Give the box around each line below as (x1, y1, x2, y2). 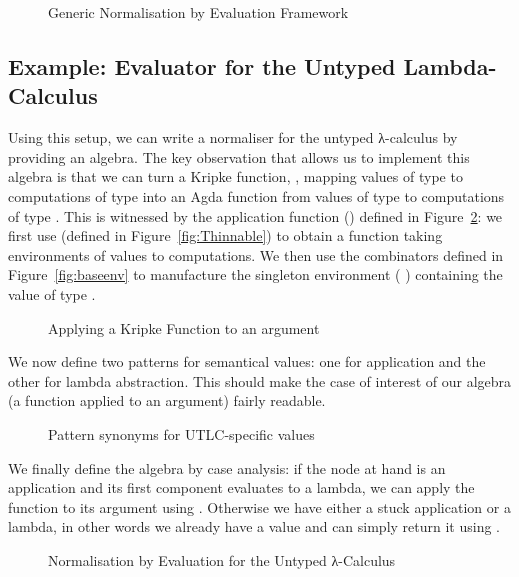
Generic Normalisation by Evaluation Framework (48, 2, 349, 22)
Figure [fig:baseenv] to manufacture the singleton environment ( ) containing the (8, 264, 503, 285)
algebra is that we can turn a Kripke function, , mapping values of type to (8, 166, 463, 187)
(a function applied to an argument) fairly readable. (8, 390, 326, 411)
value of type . (8, 283, 96, 304)
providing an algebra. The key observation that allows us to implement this (8, 146, 470, 167)
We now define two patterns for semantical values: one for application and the (8, 351, 486, 372)
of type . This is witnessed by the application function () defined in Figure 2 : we (8, 205, 503, 226)
